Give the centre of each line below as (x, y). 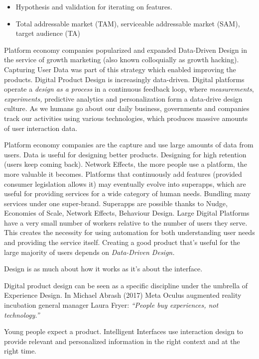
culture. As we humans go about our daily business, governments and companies (127, 108)
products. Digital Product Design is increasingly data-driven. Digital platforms (124, 79)
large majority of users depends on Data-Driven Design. (89, 252)
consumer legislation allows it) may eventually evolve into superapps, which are (125, 183)
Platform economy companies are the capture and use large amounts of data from (129, 145)
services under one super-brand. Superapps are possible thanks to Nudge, (116, 203)
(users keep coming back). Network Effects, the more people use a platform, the (126, 164)
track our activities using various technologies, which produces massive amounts (126, 118)
